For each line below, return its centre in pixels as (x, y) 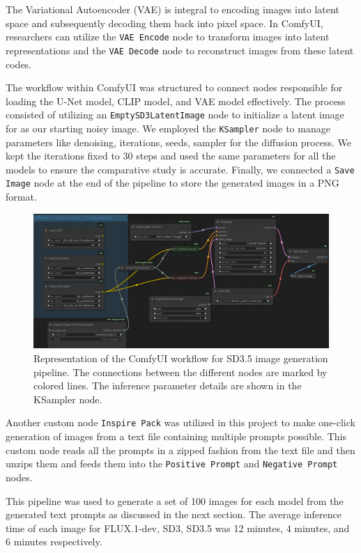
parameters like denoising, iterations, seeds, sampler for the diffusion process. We (178, 142)
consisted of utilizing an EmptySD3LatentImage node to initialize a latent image (175, 115)
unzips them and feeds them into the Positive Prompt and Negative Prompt (172, 464)
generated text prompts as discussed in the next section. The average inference (174, 514)
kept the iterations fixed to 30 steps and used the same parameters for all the (171, 156)
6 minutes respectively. (54, 542)
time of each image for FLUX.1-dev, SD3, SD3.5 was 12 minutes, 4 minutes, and (178, 528)
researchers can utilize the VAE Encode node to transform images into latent (168, 37)
